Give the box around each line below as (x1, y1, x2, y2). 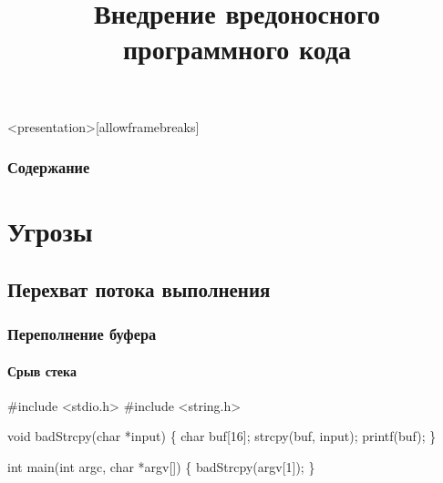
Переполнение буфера (7, 323, 157, 345)
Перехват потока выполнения (7, 274, 271, 303)
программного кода (122, 30, 352, 67)
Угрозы (7, 212, 93, 250)
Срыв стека (7, 361, 77, 380)
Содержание (7, 156, 90, 179)
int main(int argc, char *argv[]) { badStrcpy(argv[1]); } (7, 457, 315, 476)
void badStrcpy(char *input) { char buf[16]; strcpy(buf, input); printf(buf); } (7, 426, 437, 446)
